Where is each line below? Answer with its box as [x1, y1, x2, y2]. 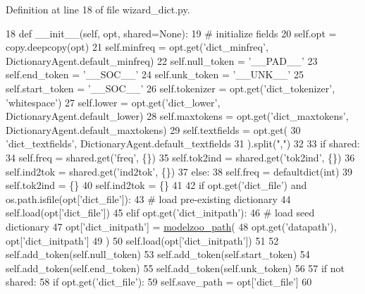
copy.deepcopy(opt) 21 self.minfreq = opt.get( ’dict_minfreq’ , [6, 39, 268, 54]
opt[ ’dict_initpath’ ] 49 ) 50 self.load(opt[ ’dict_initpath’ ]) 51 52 [6, 233, 279, 247]
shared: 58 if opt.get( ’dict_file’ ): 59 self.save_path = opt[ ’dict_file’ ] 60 [6, 274, 312, 289]
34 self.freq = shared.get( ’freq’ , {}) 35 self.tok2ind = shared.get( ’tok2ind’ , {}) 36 [6, 149, 355, 164]
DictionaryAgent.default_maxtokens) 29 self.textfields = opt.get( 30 [6, 122, 301, 137]
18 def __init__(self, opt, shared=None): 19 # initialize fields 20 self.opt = [6, 25, 337, 40]
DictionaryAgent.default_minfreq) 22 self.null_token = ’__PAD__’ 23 [6, 53, 318, 68]
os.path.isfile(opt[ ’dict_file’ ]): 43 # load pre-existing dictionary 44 [6, 191, 291, 206]
